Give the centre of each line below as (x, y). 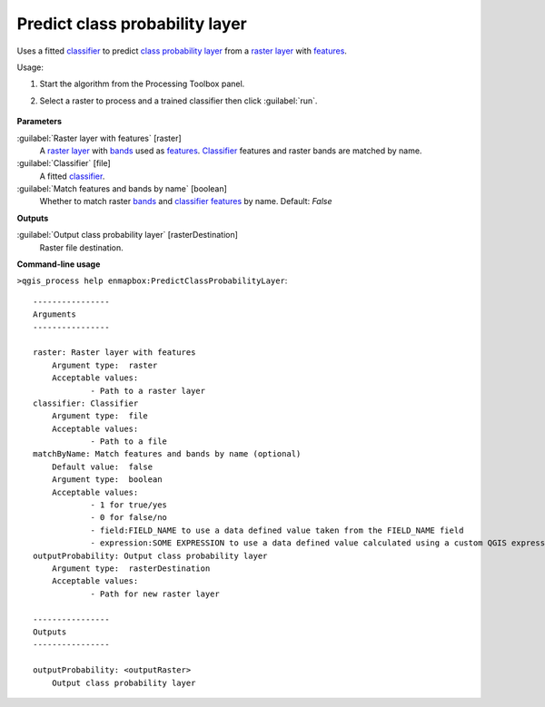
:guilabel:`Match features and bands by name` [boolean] (122, 189)
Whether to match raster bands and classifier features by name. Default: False (186, 201)
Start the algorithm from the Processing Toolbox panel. (142, 84)
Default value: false (102, 466)
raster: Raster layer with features (114, 353)
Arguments (54, 314)
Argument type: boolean (107, 480)
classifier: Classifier (86, 403)
